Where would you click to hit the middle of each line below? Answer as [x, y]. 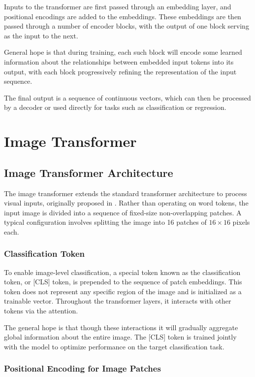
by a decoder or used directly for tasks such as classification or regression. [115, 107]
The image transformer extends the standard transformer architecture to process [126, 193]
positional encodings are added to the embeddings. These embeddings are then [123, 16]
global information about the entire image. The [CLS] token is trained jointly [120, 337]
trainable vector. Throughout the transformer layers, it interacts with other [118, 301]
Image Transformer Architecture [89, 172]
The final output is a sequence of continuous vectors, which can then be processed [127, 97]
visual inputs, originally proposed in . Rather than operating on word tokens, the [126, 203]
